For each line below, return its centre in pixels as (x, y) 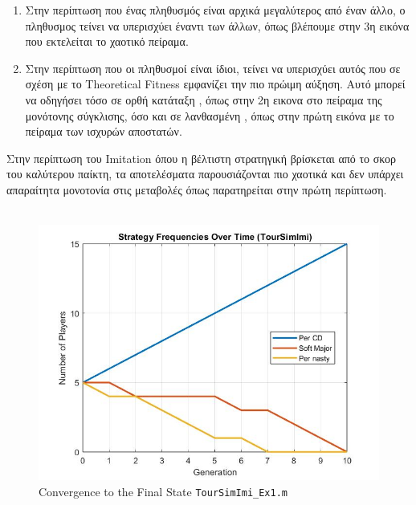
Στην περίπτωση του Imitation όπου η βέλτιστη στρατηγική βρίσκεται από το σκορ (202, 158)
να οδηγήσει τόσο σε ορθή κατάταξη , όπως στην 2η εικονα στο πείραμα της (204, 99)
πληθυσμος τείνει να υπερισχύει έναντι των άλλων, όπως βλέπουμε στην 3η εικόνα (217, 25)
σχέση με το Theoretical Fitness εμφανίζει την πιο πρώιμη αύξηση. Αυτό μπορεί (215, 84)
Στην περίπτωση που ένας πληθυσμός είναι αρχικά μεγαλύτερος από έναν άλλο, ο (215, 10)
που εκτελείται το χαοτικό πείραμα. (107, 41)
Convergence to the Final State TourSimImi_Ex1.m (163, 491)
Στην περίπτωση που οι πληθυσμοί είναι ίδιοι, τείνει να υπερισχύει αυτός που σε (213, 68)
